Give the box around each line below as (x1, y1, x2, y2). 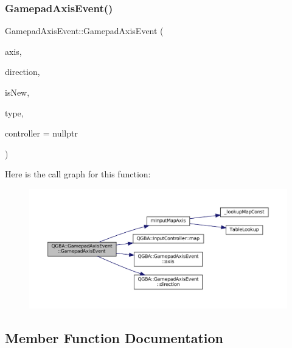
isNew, (5, 86, 30, 98)
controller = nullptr (5, 127, 78, 140)
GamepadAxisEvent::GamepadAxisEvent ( (5, 24, 164, 37)
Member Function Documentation (5, 328, 224, 347)
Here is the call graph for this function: (5, 168, 151, 180)
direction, (5, 65, 40, 78)
